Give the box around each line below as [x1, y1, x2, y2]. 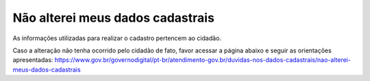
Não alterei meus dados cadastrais [12, 10, 215, 25]
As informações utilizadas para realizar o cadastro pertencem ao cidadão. [12, 34, 222, 42]
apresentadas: [12, 56, 53, 64]
